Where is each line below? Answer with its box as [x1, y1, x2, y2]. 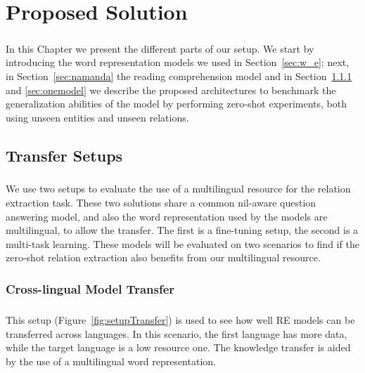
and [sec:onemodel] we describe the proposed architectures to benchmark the [6, 82, 336, 97]
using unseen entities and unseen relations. [6, 110, 189, 124]
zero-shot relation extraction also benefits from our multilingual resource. [6, 250, 321, 265]
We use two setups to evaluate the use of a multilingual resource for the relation [6, 181, 351, 196]
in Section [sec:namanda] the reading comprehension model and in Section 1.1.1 [6, 68, 352, 83]
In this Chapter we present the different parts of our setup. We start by [6, 41, 314, 55]
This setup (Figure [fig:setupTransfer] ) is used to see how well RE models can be [6, 313, 355, 327]
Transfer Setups [6, 144, 123, 166]
